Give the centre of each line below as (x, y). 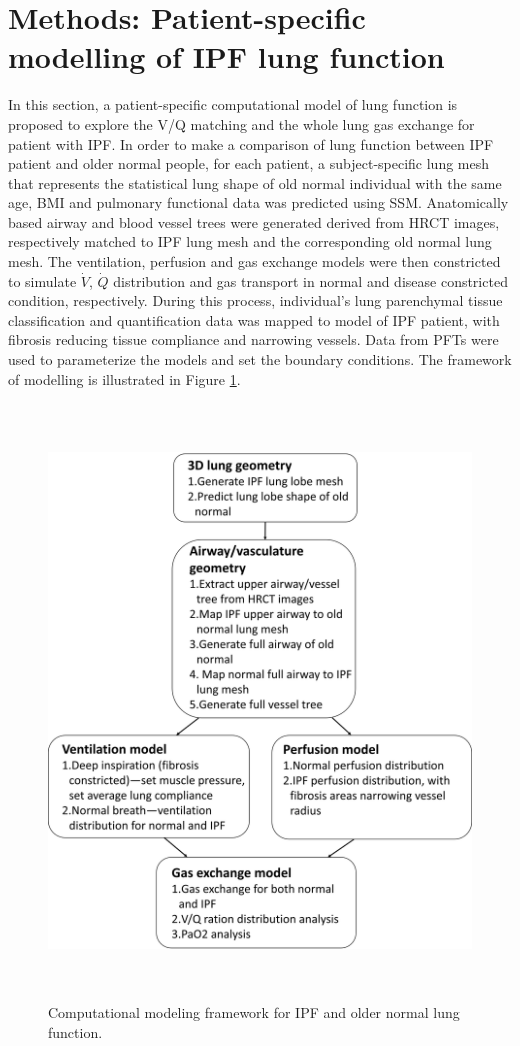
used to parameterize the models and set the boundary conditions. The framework (260, 359)
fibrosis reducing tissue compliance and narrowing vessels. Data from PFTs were (253, 339)
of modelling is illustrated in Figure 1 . (124, 378)
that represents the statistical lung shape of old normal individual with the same (255, 182)
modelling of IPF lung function (226, 56)
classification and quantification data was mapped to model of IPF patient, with (254, 319)
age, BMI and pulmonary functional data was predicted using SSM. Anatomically (258, 202)
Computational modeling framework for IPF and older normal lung (254, 1012)
